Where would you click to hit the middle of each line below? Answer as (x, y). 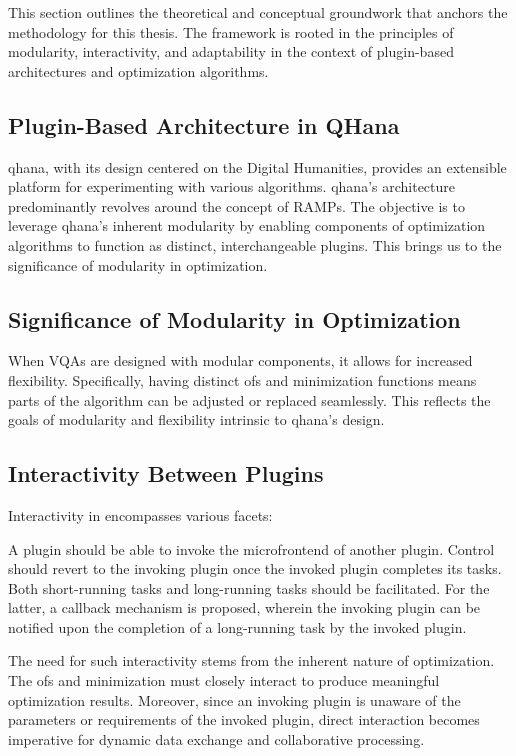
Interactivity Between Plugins (166, 473)
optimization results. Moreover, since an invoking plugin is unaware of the (234, 699)
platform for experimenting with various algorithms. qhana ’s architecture (232, 186)
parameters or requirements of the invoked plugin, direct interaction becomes (244, 719)
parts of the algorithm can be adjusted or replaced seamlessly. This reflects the (249, 399)
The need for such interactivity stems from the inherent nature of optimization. (251, 660)
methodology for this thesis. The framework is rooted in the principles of (231, 31)
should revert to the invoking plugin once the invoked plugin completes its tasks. (255, 568)
